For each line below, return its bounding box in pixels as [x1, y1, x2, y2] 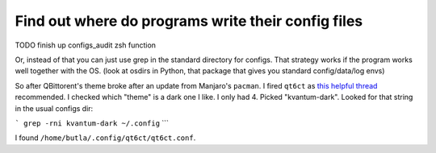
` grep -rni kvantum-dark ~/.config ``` [15, 118, 170, 128]
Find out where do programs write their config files [15, 12, 363, 30]
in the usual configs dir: [15, 103, 94, 113]
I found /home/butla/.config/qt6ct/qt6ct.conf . [15, 133, 196, 143]
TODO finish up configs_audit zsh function [15, 40, 157, 50]
